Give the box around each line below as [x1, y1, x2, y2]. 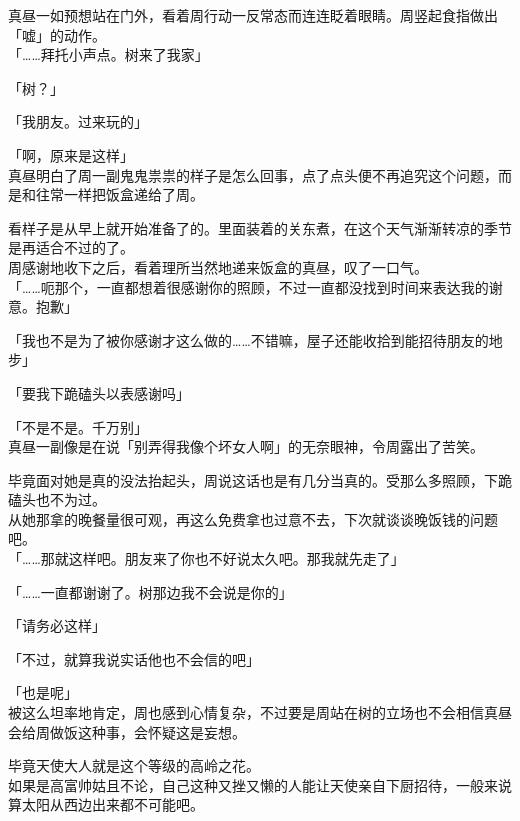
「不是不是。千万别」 [8, 416, 148, 437]
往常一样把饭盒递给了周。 [35, 184, 204, 205]
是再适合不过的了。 [8, 237, 134, 258]
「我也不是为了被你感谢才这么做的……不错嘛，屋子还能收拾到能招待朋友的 [8, 329, 489, 350]
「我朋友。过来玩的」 [8, 111, 148, 132]
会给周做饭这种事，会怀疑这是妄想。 [8, 721, 246, 742]
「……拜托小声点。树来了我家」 [8, 44, 209, 65]
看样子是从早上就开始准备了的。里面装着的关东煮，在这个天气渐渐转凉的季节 [8, 217, 512, 238]
